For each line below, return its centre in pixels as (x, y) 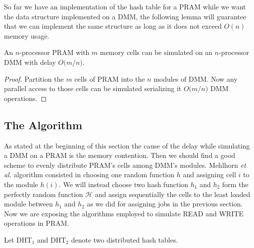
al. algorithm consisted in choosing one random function (89, 174)
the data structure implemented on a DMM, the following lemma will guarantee (125, 16)
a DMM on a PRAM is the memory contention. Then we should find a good (120, 155)
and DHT (51, 239)
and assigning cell (209, 174)
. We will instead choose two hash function (124, 184)
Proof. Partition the (34, 78)
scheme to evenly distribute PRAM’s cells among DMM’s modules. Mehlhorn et (125, 165)
